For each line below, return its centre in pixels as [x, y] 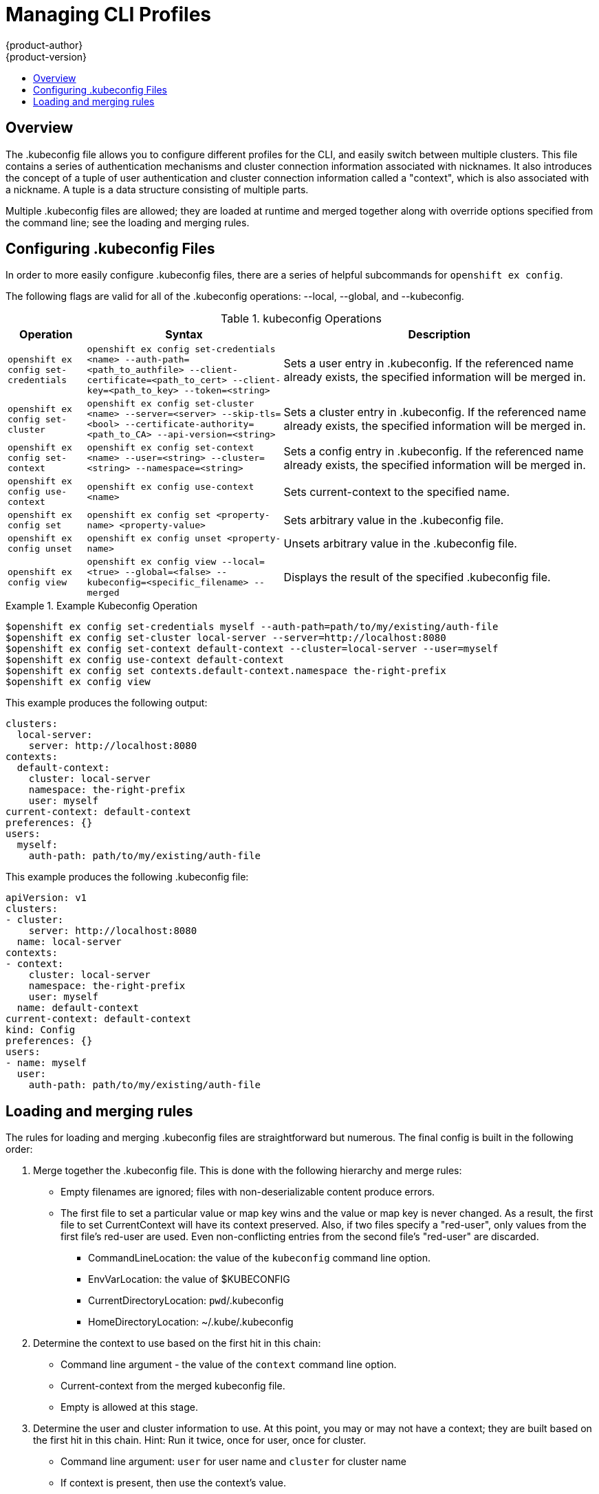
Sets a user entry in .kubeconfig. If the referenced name [429, 363]
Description [439, 335]
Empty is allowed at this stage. [129, 1407]
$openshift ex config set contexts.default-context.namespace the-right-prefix [226, 671]
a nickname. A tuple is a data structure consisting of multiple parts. [157, 189]
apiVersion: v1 [46, 898]
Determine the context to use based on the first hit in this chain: [177, 1343]
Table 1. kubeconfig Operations [301, 319]
